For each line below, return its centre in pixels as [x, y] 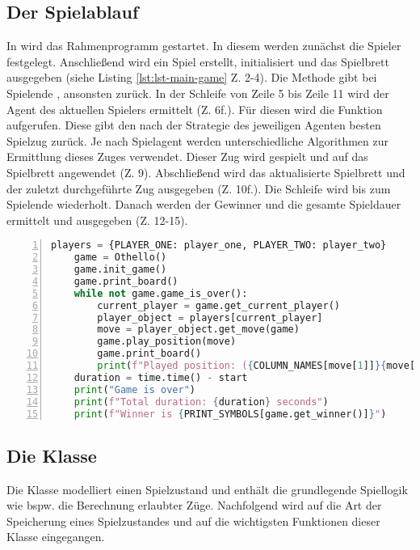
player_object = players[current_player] [210, 317]
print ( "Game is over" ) [135, 389]
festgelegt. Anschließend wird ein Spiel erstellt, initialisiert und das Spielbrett [198, 61]
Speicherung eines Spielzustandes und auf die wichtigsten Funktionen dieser [193, 520]
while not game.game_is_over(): [161, 293]
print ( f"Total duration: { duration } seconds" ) [201, 402]
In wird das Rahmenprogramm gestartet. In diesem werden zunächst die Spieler [204, 46]
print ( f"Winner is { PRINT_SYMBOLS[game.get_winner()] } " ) [230, 414]
